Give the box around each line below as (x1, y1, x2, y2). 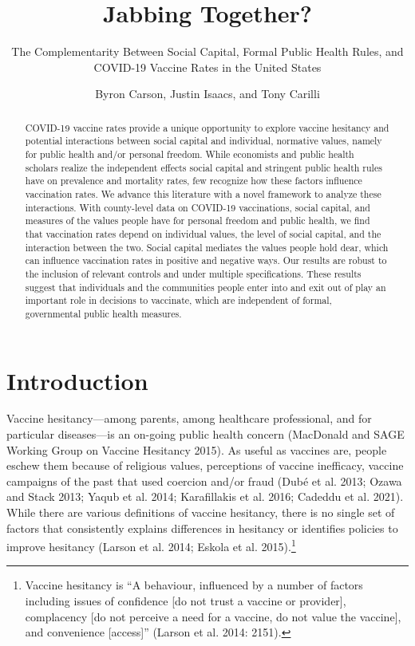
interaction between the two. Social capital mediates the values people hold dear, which (25, 240, 389, 254)
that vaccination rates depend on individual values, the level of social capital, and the (25, 226, 381, 240)
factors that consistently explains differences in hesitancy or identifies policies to (6, 519, 398, 536)
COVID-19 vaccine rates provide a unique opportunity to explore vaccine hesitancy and (25, 120, 389, 134)
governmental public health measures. (25, 306, 182, 320)
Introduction (6, 364, 148, 396)
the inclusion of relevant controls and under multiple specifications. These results (25, 266, 362, 280)
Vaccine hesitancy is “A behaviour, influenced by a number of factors (25, 577, 363, 593)
